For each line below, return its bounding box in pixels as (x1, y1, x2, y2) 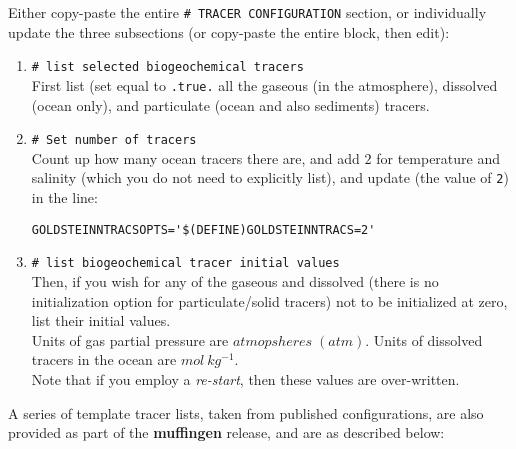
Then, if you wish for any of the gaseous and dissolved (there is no (31, 270, 439, 291)
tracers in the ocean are (31, 349, 177, 370)
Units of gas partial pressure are (31, 329, 229, 350)
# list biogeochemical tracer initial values (31, 256, 340, 271)
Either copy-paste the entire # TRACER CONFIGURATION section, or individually (8, 2, 487, 22)
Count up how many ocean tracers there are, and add (31, 147, 360, 168)
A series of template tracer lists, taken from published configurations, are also (8, 402, 484, 423)
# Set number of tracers (31, 133, 197, 148)
